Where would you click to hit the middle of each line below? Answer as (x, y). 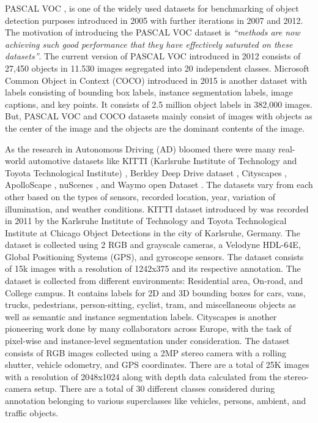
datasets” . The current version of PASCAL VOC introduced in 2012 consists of (153, 56)
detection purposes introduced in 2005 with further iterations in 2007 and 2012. (154, 20)
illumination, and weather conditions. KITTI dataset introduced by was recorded (157, 208)
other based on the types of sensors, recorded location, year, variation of (140, 196)
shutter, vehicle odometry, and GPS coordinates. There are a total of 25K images (157, 365)
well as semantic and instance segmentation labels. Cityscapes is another (141, 316)
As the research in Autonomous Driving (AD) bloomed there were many (140, 148)
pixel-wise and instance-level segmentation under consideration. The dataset (147, 341)
